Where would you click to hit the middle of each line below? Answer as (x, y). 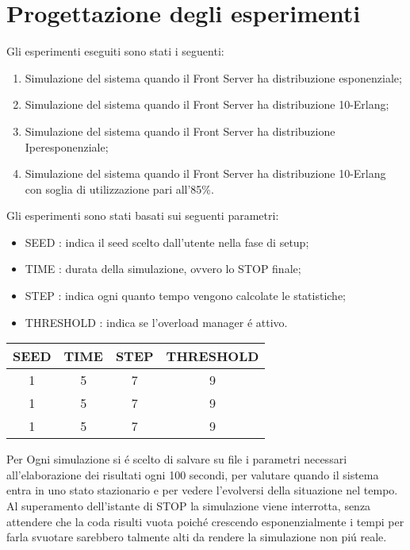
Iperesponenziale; (67, 146)
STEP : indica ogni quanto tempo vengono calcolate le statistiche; (186, 296)
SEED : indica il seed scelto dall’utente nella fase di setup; (167, 242)
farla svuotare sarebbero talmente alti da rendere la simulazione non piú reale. (197, 537)
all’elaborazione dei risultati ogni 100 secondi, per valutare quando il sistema (193, 474)
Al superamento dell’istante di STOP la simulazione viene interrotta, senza (189, 506)
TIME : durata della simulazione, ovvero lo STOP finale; (163, 269)
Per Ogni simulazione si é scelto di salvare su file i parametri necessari (177, 459)
